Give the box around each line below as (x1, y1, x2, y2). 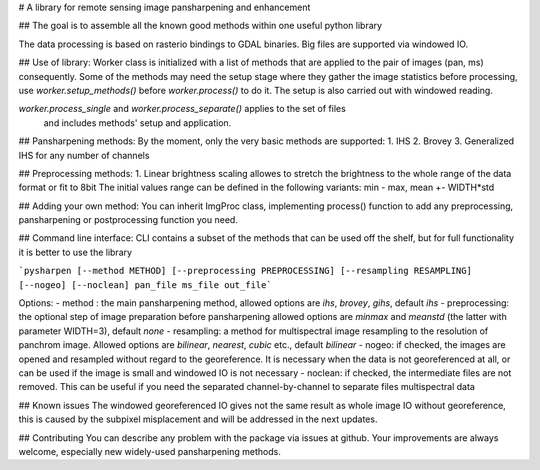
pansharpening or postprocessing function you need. (18, 214, 239, 226)
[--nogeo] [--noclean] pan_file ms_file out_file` (18, 279, 272, 290)
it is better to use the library (18, 246, 133, 258)
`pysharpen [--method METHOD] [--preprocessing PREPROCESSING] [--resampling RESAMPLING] (18, 265, 472, 277)
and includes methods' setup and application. (43, 116, 232, 129)
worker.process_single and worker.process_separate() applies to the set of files (18, 103, 347, 115)
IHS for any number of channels (18, 149, 150, 161)
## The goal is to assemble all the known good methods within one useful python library (18, 20, 383, 32)
